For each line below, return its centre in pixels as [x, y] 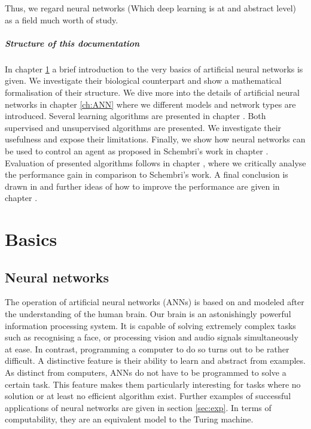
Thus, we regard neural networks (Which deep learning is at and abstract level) [151, 8]
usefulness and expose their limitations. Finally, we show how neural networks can [155, 139]
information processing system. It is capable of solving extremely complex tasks [150, 325]
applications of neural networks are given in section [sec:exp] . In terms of [138, 407]
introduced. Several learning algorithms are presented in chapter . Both [135, 116]
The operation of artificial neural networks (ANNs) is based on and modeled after [155, 302]
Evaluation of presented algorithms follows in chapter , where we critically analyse [155, 162]
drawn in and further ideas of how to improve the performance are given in [142, 186]
